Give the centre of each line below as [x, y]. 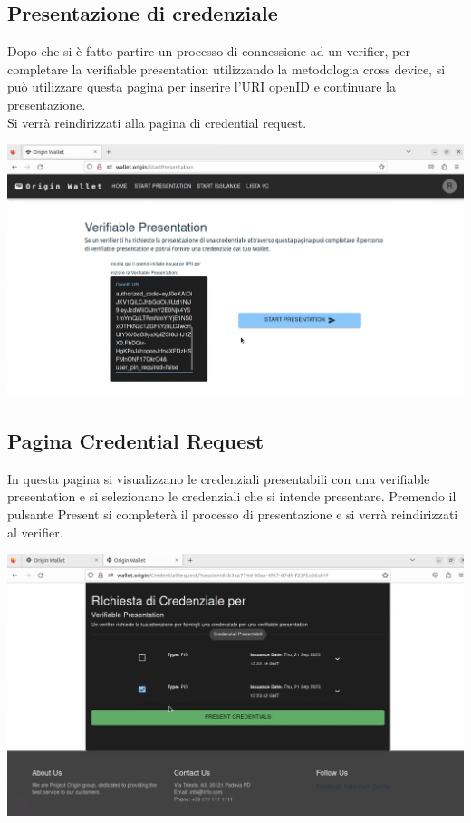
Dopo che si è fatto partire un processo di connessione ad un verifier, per [209, 51]
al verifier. [35, 532]
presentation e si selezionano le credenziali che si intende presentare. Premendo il [232, 496]
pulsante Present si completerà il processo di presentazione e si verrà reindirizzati [233, 514]
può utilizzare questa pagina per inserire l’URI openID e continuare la [202, 87]
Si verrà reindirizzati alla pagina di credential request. [157, 122]
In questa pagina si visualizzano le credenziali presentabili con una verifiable [219, 478]
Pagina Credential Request [136, 441]
